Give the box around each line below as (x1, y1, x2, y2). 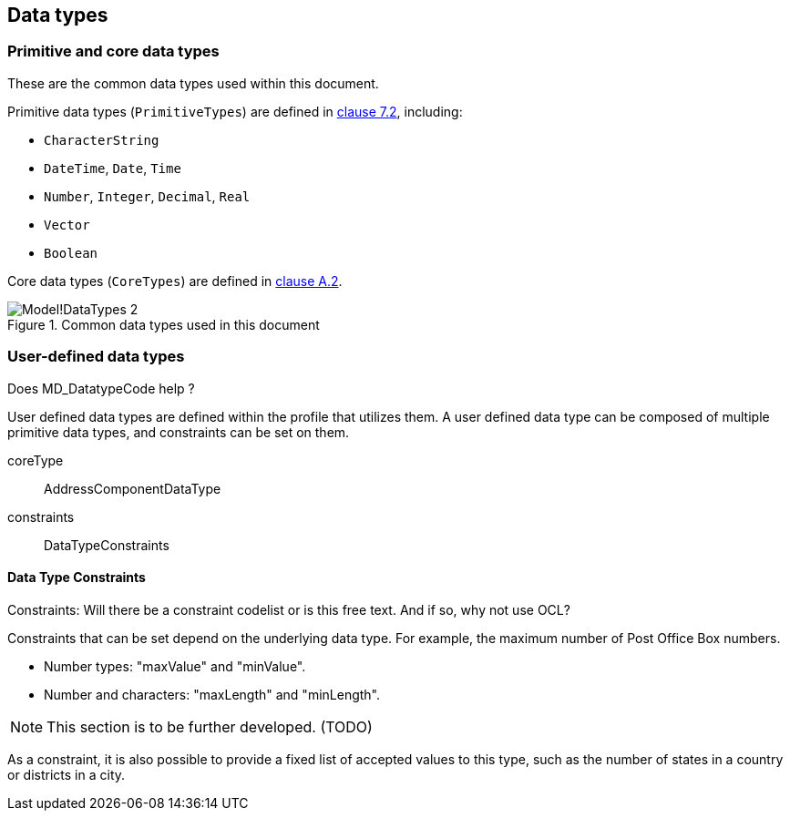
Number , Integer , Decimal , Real (44, 188, 251, 204)
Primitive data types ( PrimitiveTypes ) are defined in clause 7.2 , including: (7, 103, 463, 119)
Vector (44, 217, 90, 232)
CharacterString (44, 132, 159, 148)
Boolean (44, 245, 98, 261)
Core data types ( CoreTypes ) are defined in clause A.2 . (7, 272, 343, 289)
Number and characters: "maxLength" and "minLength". (44, 686, 381, 702)
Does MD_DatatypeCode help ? (7, 380, 195, 396)
